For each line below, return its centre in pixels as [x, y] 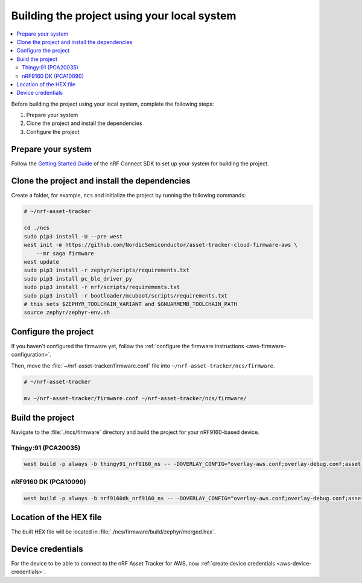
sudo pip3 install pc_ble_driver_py [78, 279]
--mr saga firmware [65, 253]
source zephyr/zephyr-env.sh [67, 313]
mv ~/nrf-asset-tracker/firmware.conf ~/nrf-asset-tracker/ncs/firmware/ [135, 399]
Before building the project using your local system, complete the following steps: [113, 104]
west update [42, 262]
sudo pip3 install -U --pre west [73, 236]
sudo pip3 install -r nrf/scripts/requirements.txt [102, 287]
